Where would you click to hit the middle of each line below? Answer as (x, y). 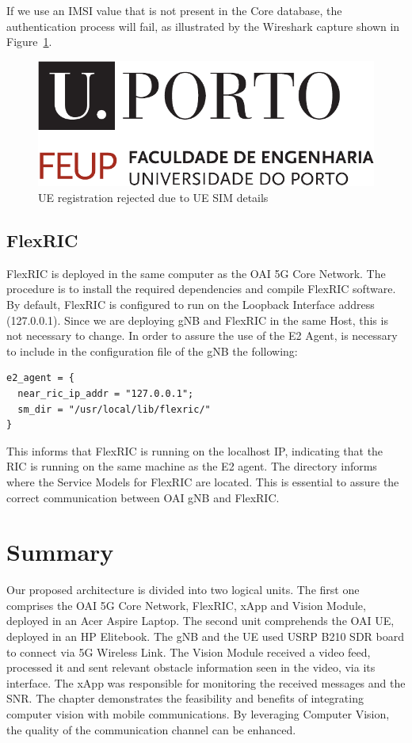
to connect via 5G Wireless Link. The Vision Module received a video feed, (189, 652)
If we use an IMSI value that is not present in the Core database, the (174, 10)
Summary (60, 552)
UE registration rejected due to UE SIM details (153, 197)
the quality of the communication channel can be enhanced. (151, 729)
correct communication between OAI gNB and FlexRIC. (143, 497)
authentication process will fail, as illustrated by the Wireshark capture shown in (203, 26)
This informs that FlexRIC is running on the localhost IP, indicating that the (195, 450)
